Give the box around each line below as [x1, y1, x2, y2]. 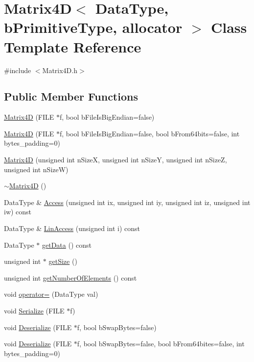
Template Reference [4, 36, 141, 56]
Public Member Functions [4, 89, 138, 104]
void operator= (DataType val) [4, 289, 98, 299]
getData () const [42, 239, 92, 250]
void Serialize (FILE [4, 306, 65, 316]
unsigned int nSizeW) [4, 164, 69, 174]
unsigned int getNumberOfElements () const [4, 272, 137, 283]
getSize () [48, 256, 77, 266]
